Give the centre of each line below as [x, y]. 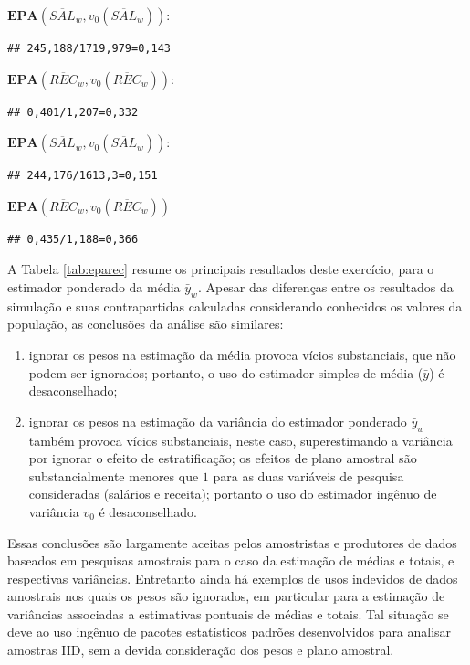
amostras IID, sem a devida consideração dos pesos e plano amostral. [201, 650]
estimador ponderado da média [94, 286]
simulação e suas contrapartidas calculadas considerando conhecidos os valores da [235, 306]
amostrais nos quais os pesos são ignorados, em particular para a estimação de [226, 596]
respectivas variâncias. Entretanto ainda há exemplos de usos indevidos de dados [233, 578]
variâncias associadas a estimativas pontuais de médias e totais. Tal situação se [228, 613]
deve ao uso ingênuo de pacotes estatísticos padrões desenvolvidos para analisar [230, 632]
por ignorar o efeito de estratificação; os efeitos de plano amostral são [223, 458]
